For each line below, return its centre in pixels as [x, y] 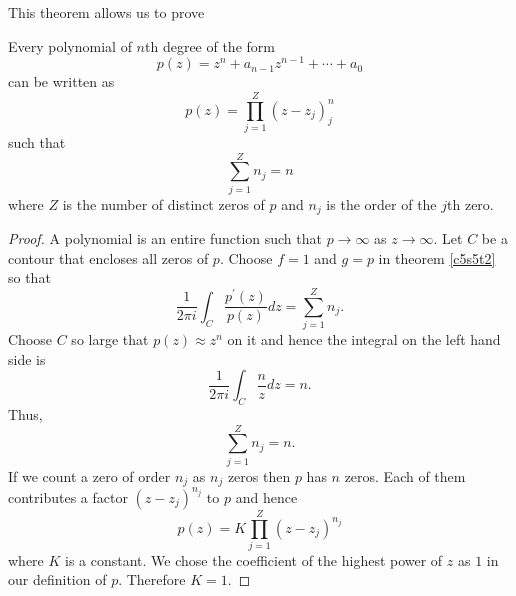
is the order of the [381, 203]
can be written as [61, 81]
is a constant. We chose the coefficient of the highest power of [254, 559]
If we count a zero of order [89, 475]
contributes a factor [68, 496]
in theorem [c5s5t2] [437, 257]
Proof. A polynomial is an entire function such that [165, 238]
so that [29, 277]
